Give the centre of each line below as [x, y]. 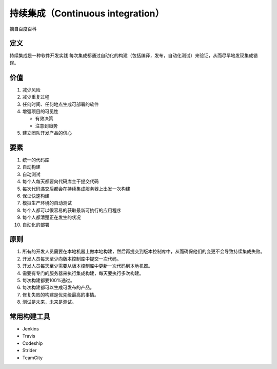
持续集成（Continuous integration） [87, 13]
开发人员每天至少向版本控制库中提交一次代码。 [72, 259]
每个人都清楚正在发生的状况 [52, 217]
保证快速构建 [36, 196]
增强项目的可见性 [40, 111]
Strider [29, 350]
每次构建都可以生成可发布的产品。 [58, 287]
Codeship [33, 343]
